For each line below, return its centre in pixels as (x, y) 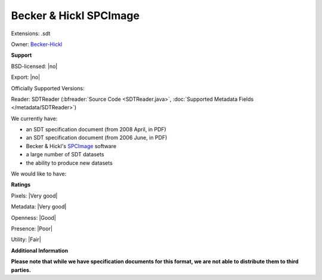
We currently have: (34, 118)
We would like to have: (39, 174)
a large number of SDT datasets (65, 155)
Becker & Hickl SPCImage (75, 16)
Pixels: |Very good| (34, 196)
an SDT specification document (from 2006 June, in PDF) (97, 138)
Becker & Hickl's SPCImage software (71, 146)
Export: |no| (26, 77)
